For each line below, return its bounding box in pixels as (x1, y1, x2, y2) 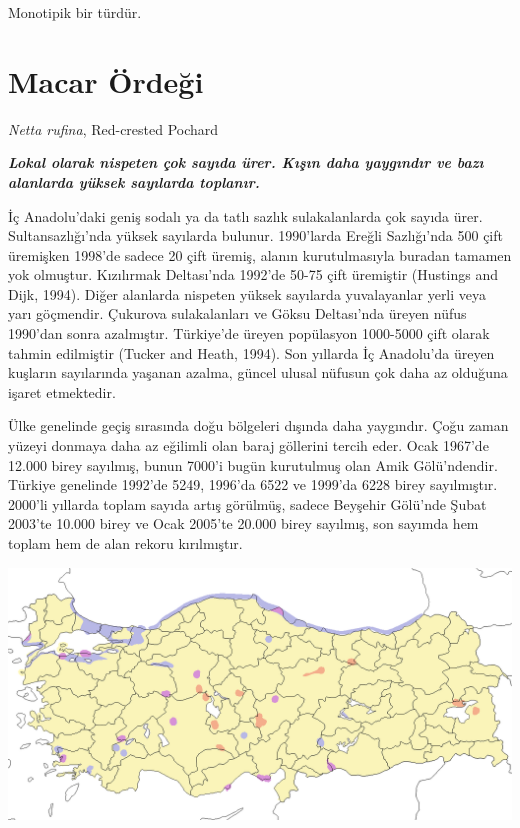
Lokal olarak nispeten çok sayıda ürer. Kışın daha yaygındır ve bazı (8, 152, 484, 173)
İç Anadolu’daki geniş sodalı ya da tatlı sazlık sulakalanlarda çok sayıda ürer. (8, 205, 483, 226)
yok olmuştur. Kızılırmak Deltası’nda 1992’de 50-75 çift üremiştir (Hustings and (8, 264, 498, 285)
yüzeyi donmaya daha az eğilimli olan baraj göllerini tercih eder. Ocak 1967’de (8, 435, 489, 456)
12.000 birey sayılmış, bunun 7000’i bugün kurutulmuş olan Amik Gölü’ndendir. (8, 454, 498, 475)
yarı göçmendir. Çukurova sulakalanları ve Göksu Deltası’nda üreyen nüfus (8, 303, 467, 324)
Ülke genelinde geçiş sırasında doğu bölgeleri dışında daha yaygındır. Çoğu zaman (8, 415, 509, 436)
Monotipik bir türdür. (8, 2, 142, 22)
